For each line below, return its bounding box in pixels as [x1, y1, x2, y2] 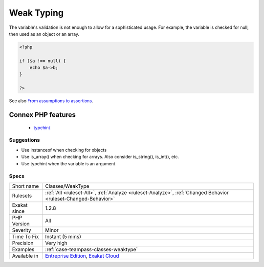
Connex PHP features [9, 111, 76, 119]
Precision [12, 240, 34, 246]
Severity [12, 226, 31, 233]
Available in [12, 252, 39, 259]
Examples [12, 246, 35, 253]
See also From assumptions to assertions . [9, 98, 93, 104]
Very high [45, 240, 68, 246]
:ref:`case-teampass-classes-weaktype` [45, 246, 138, 253]
